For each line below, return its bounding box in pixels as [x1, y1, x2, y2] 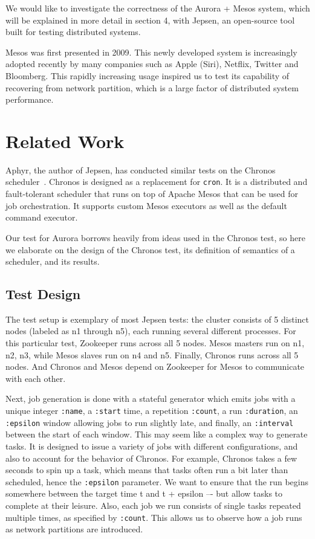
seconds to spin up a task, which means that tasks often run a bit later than [5, 463, 288, 476]
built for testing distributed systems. [5, 25, 141, 38]
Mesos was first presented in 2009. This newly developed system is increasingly [5, 45, 297, 58]
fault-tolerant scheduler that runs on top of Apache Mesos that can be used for [5, 187, 298, 200]
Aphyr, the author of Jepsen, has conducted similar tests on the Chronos [5, 163, 276, 176]
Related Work [5, 128, 125, 153]
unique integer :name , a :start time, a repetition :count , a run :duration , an [5, 404, 298, 417]
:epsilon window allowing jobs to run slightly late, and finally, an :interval [5, 416, 294, 428]
